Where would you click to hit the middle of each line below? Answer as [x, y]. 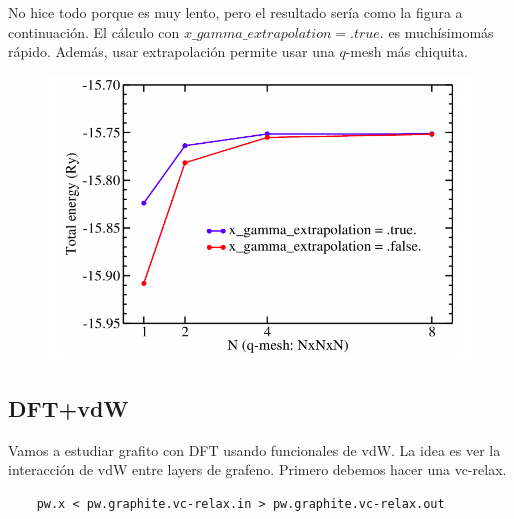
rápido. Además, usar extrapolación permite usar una [171, 51]
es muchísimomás [441, 31]
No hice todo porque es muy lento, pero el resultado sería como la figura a [235, 12]
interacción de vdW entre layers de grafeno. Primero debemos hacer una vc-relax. [257, 469]
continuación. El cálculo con [94, 31]
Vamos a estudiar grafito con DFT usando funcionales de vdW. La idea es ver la [254, 449]
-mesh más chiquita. [406, 51]
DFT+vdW [68, 407]
